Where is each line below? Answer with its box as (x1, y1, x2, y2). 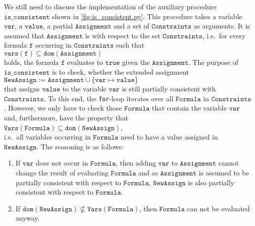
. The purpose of (188, 56, 238, 67)
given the (122, 56, 150, 67)
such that (116, 40, 145, 50)
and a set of (113, 21, 149, 31)
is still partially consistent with (122, 84, 216, 94)
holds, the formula (4, 56, 59, 67)
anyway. (15, 213, 40, 223)
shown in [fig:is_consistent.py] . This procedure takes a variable (52, 11, 242, 21)
